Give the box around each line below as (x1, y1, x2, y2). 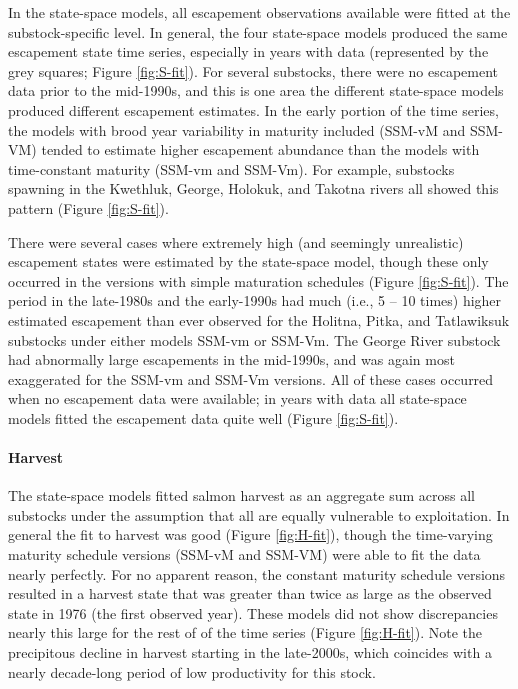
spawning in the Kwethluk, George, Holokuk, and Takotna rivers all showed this (8, 178, 499, 199)
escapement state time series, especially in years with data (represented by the (8, 41, 489, 62)
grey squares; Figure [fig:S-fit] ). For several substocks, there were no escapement (8, 60, 499, 81)
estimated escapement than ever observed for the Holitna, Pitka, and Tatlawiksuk (8, 309, 510, 330)
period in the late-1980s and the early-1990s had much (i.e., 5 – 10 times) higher (8, 290, 502, 311)
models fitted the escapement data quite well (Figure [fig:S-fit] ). (8, 407, 399, 428)
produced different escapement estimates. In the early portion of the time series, (8, 99, 499, 120)
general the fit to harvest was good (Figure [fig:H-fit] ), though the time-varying (8, 524, 493, 545)
